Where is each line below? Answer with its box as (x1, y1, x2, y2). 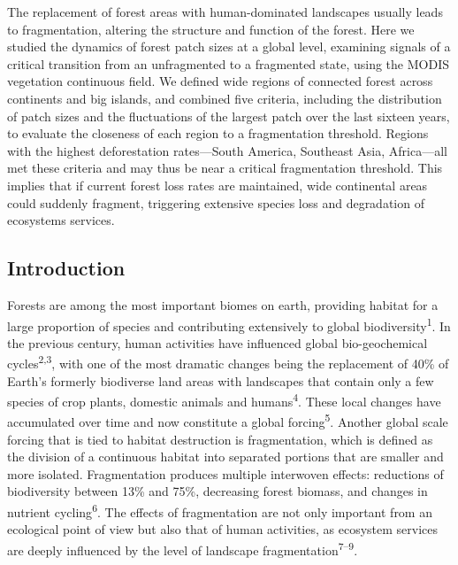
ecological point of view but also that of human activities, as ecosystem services (7, 520, 439, 538)
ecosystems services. (7, 211, 115, 229)
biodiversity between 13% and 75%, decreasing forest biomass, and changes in (7, 482, 428, 500)
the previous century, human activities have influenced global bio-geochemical (7, 333, 428, 352)
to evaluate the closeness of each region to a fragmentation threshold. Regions (7, 124, 429, 143)
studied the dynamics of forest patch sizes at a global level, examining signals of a (7, 37, 451, 56)
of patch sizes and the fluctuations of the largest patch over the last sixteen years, (7, 106, 450, 125)
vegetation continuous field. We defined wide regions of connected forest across (7, 72, 433, 90)
